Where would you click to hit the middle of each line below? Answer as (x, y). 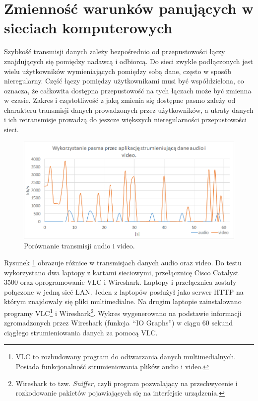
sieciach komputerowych (88, 28)
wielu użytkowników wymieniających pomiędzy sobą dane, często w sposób (118, 71)
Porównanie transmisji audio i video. (79, 246)
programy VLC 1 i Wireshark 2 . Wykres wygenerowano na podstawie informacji (123, 312)
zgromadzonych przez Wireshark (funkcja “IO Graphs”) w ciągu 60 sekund (118, 323)
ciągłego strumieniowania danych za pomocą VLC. (81, 332)
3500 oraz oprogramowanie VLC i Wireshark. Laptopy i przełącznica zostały (120, 282)
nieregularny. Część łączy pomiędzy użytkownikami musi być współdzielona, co (124, 81)
